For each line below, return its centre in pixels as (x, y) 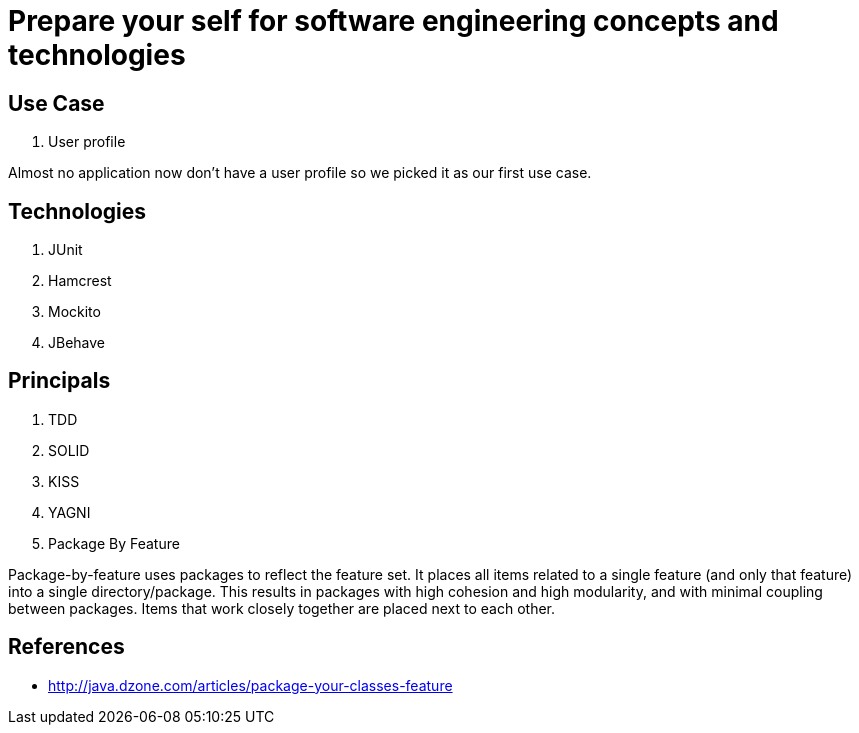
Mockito (74, 312)
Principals (59, 381)
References (66, 647)
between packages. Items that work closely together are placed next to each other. (282, 608)
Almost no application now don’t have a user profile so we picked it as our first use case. (300, 173)
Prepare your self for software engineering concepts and (393, 21)
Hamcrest (80, 281)
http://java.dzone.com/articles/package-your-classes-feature (250, 685)
